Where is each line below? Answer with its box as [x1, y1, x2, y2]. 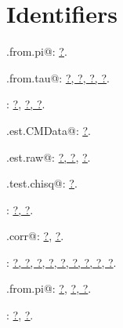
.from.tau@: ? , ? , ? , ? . [6, 69, 110, 86]
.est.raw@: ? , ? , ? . [6, 148, 91, 165]
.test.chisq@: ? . [6, 175, 78, 191]
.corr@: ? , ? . [6, 228, 64, 244]
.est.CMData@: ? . [6, 122, 92, 138]
